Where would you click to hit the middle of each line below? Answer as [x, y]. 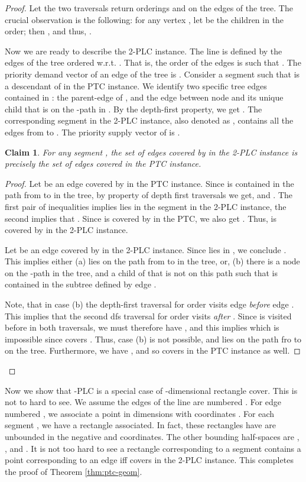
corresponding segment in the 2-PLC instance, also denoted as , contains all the [149, 120]
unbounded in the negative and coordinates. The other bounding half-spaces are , [152, 436]
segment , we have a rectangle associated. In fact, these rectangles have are [140, 425]
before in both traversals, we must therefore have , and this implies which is [142, 327]
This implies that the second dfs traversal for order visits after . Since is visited [148, 316]
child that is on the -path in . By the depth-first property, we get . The [134, 109]
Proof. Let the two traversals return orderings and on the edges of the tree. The [149, 8]
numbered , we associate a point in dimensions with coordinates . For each [140, 413]
